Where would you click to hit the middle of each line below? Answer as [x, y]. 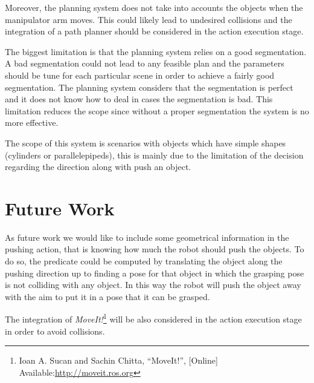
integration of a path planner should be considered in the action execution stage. [154, 31]
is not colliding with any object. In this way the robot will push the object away [153, 285]
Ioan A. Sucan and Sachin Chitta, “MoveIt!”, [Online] [118, 360]
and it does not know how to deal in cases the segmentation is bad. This [139, 99]
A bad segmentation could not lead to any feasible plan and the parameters [145, 63]
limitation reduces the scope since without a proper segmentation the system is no [157, 110]
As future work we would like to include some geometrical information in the [147, 237]
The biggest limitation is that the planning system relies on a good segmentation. [156, 51]
